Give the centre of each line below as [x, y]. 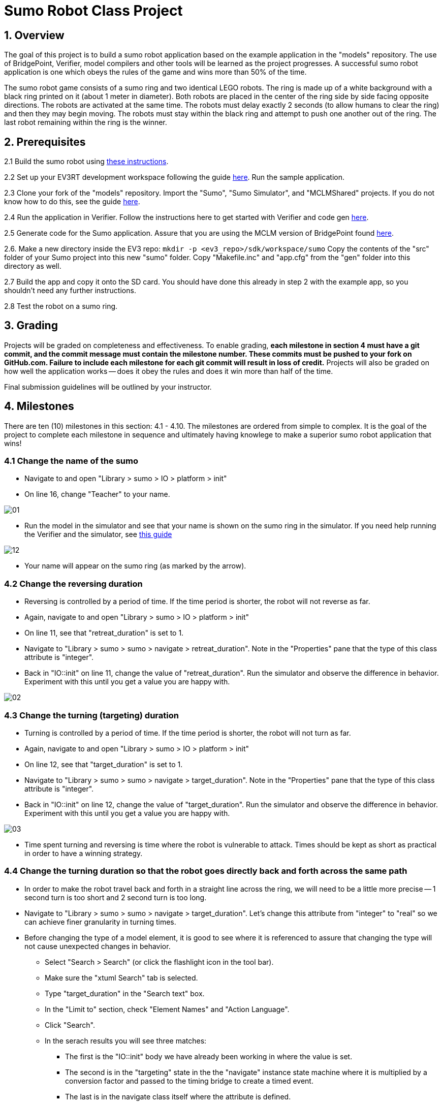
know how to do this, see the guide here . [72, 202]
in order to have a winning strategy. [84, 853]
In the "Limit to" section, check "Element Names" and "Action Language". [167, 1009]
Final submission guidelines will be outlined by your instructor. [108, 387]
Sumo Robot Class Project [93, 11]
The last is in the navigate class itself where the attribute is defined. [178, 1096]
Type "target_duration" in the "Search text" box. [125, 993]
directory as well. [33, 266]
